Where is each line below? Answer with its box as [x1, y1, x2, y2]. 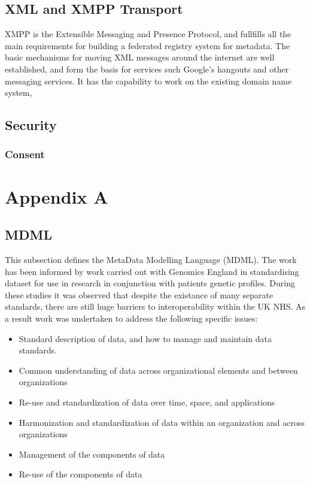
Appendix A [5, 184, 108, 208]
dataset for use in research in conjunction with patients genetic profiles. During [5, 277, 295, 289]
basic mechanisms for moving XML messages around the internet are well [5, 51, 275, 63]
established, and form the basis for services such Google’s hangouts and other [5, 62, 289, 75]
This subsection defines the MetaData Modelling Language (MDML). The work [5, 253, 297, 265]
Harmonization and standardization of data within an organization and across [19, 416, 305, 428]
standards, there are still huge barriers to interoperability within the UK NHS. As [5, 300, 306, 313]
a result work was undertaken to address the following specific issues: [5, 311, 258, 324]
